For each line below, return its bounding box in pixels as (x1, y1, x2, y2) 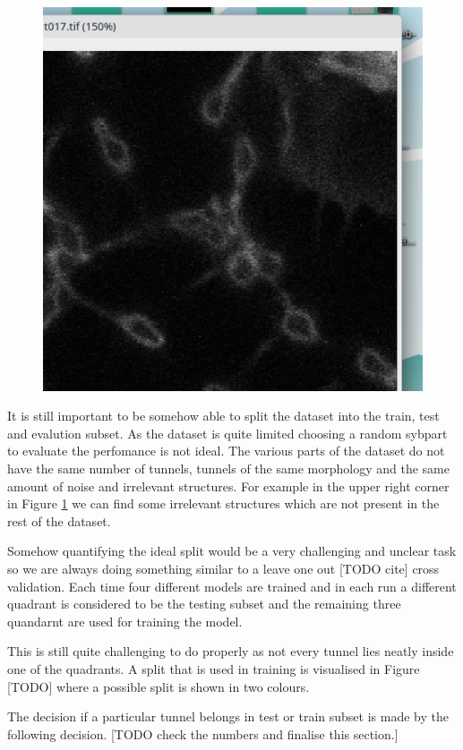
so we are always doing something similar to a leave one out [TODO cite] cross (7, 558, 440, 577)
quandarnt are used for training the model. (7, 611, 243, 630)
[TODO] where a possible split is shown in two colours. (7, 677, 310, 695)
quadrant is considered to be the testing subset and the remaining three (7, 594, 401, 613)
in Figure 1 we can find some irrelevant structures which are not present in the (7, 494, 440, 513)
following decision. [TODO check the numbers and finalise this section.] (7, 724, 399, 743)
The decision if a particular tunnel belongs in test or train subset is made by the (7, 707, 449, 726)
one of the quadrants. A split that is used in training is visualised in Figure (7, 659, 420, 678)
